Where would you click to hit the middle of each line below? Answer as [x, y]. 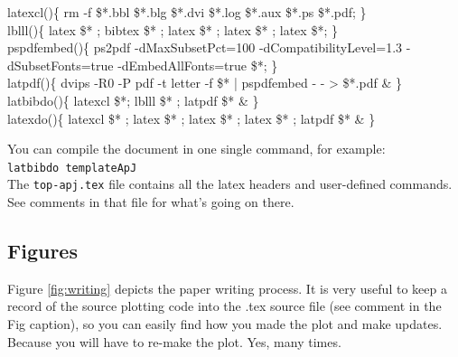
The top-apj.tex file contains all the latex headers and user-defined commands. [230, 184]
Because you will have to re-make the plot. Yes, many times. [174, 341]
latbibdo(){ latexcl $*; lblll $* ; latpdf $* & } [133, 100]
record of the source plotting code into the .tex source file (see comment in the [224, 306]
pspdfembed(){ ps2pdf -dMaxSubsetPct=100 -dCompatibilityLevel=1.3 [205, 47]
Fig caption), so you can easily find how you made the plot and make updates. [225, 324]
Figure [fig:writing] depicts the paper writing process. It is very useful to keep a [227, 288]
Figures [42, 251]
